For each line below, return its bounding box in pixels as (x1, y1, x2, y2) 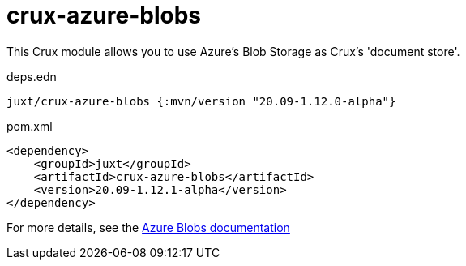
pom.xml (6, 118, 53, 133)
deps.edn (6, 69, 57, 84)
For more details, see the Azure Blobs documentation (6, 220, 290, 234)
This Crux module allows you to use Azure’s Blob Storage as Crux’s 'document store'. (6, 44, 460, 58)
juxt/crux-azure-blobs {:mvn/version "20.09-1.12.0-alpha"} (6, 94, 396, 108)
